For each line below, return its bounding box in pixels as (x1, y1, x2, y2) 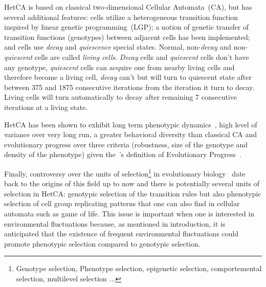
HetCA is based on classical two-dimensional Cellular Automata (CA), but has (4, 2, 252, 12)
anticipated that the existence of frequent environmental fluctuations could (4, 228, 238, 239)
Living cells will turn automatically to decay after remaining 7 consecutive (4, 92, 237, 102)
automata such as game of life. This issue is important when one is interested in (4, 208, 255, 218)
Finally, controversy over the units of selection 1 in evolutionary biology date (4, 166, 246, 179)
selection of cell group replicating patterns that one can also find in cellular (4, 198, 240, 209)
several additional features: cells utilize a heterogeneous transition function (4, 11, 238, 22)
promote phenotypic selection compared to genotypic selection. (4, 238, 201, 249)
